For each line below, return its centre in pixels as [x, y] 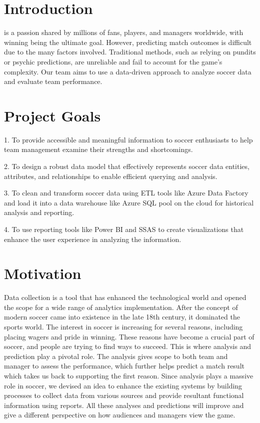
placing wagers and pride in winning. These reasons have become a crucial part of [129, 336]
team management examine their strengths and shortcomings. [98, 149]
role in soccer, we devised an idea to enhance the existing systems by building [123, 385]
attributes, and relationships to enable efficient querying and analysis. [111, 176]
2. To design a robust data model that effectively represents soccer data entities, [127, 166]
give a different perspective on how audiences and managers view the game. [120, 415]
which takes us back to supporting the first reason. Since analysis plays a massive [129, 376]
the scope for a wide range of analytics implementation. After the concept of [121, 307]
